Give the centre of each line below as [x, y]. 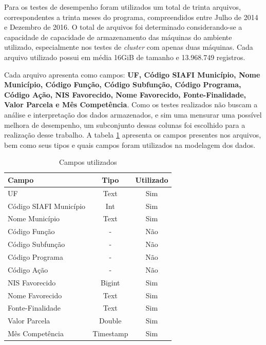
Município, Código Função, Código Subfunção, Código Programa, [123, 84]
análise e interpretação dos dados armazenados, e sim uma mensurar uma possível [133, 114]
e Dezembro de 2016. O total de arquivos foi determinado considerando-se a [123, 27]
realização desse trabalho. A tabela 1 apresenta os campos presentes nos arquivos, [133, 135]
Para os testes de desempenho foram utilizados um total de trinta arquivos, [122, 7]
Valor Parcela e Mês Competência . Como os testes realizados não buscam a [131, 104]
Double [110, 321]
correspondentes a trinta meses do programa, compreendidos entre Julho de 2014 [131, 17]
